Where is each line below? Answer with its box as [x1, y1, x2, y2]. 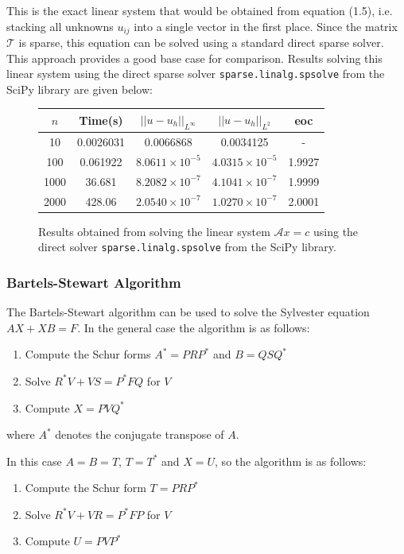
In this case [6, 452, 62, 469]
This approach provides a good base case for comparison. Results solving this [6, 49, 383, 66]
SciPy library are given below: [6, 80, 153, 97]
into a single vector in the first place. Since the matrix [134, 17, 398, 34]
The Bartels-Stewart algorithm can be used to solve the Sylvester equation [6, 304, 370, 320]
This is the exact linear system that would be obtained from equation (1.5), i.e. [6, 2, 393, 18]
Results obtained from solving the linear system [38, 223, 270, 239]
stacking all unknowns [6, 17, 114, 34]
